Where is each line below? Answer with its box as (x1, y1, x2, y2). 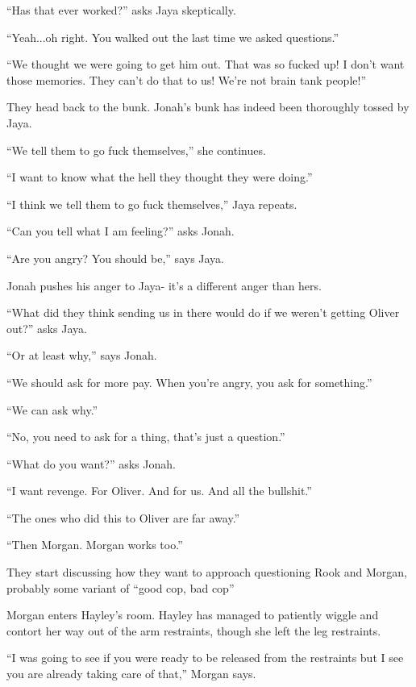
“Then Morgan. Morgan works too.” (6, 536, 183, 553)
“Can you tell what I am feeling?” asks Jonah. (6, 223, 235, 239)
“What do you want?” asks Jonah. (6, 455, 176, 472)
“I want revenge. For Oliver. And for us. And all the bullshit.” (6, 482, 312, 499)
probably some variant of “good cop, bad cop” (6, 579, 235, 596)
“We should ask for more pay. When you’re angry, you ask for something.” (6, 373, 372, 390)
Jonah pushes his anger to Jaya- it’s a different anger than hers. (6, 277, 322, 294)
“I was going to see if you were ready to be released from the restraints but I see (6, 649, 404, 666)
